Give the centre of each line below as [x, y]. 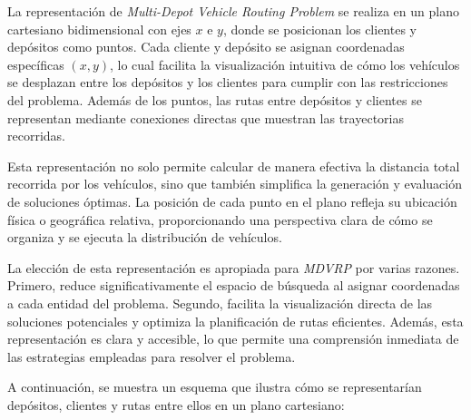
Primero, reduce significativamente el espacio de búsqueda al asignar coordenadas [234, 285]
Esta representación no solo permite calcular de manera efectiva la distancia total [234, 166]
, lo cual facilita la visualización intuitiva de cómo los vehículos [285, 64]
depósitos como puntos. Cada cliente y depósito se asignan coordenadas [206, 47]
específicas [36, 64]
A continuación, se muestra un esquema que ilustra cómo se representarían [215, 387]
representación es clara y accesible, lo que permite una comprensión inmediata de [233, 339]
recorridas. [36, 136]
